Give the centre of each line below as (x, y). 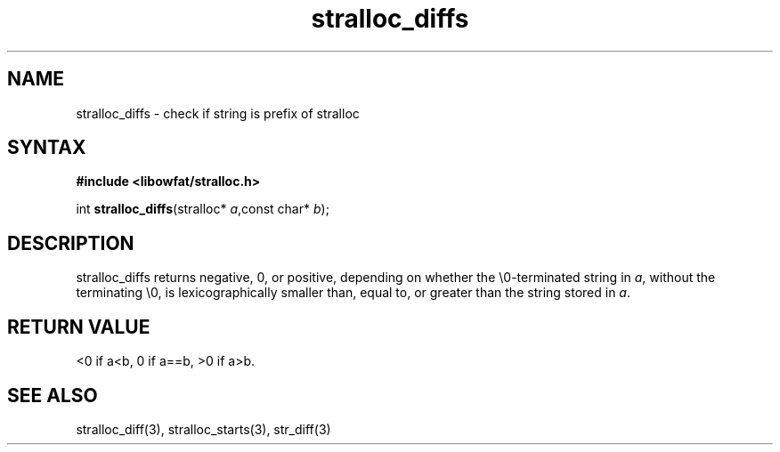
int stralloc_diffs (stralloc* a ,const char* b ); (203, 209)
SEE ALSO (53, 395)
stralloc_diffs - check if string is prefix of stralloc (218, 113)
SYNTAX (47, 148)
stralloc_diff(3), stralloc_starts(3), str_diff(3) (203, 429)
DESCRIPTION (71, 243)
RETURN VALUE (79, 327)
